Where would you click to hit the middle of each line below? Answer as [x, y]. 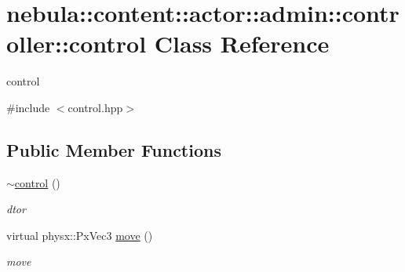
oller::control [77, 44]
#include [28, 107]
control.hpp [95, 107]
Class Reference [242, 44]
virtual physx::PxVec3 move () [80, 235]
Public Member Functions [114, 149]
